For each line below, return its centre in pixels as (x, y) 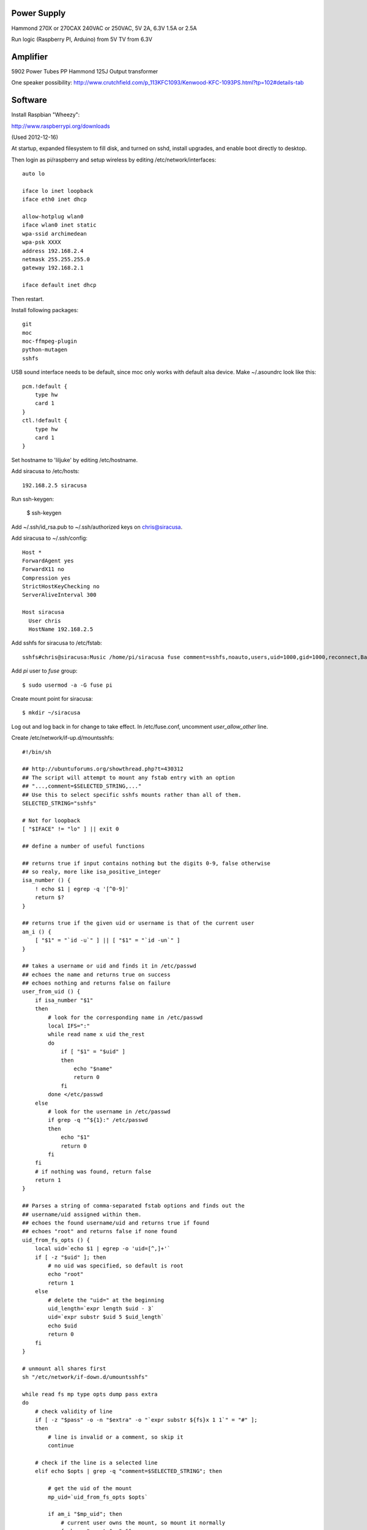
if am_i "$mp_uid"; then (85, 1514)
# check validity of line (74, 1411)
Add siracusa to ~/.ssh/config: (50, 538)
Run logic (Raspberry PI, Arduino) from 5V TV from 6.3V (82, 39)
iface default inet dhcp (59, 285)
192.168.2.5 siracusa (54, 485)
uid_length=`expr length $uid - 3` (101, 1308)
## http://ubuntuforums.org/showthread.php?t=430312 (103, 769)
